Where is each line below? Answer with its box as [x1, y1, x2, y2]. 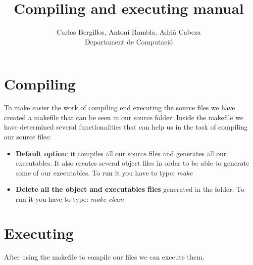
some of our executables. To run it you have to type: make [15, 167, 193, 177]
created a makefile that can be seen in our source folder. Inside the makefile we [4, 112, 244, 122]
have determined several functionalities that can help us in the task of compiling [4, 122, 248, 132]
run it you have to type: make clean [15, 194, 124, 204]
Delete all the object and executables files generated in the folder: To [15, 184, 245, 194]
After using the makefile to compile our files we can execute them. [4, 251, 204, 262]
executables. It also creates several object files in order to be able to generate [15, 158, 250, 168]
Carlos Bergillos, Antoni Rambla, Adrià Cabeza [56, 27, 201, 37]
